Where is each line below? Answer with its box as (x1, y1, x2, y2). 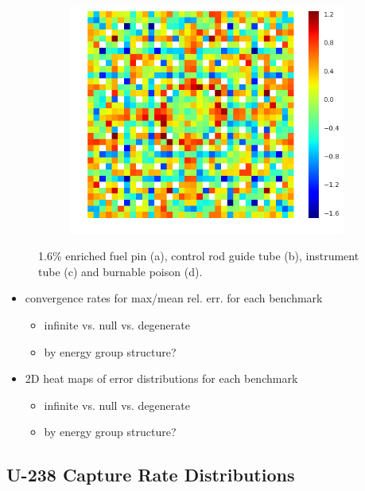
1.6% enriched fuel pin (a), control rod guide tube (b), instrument (38, 247, 359, 264)
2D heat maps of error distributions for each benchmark (25, 370, 298, 387)
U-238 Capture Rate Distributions (6, 462, 295, 487)
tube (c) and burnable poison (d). (38, 263, 203, 279)
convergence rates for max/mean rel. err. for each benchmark (25, 290, 323, 306)
